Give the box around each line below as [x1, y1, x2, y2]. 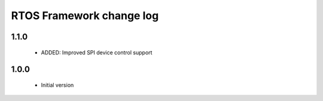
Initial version [41, 81, 74, 88]
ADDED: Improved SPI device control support [41, 48, 153, 56]
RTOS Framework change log [11, 9, 159, 22]
